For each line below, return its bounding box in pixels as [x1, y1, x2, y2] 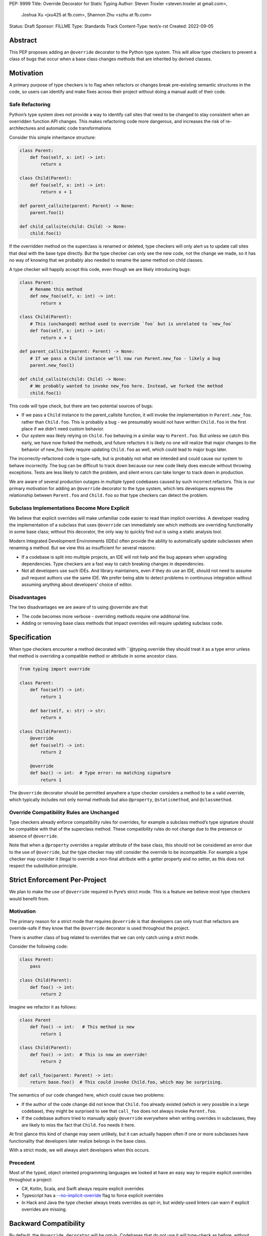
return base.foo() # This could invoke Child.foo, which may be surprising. [30, 1079, 223, 1085]
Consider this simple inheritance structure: [9, 134, 96, 140]
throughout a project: [9, 1177, 52, 1183]
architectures [9, 125, 37, 131]
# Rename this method [30, 286, 83, 292]
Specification [9, 633, 51, 641]
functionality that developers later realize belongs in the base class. [9, 1138, 147, 1144]
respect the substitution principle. [9, 863, 78, 869]
